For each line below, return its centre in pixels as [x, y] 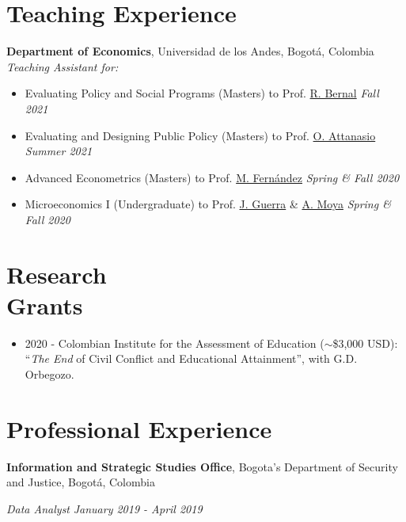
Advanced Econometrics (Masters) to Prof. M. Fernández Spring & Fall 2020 [212, 177]
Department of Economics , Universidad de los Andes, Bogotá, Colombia [190, 51]
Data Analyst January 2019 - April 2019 [104, 508]
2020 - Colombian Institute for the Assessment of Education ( [175, 343]
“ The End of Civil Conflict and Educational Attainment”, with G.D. [191, 358]
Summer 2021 [59, 151]
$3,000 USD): [365, 343]
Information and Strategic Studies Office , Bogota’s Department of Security [202, 466]
